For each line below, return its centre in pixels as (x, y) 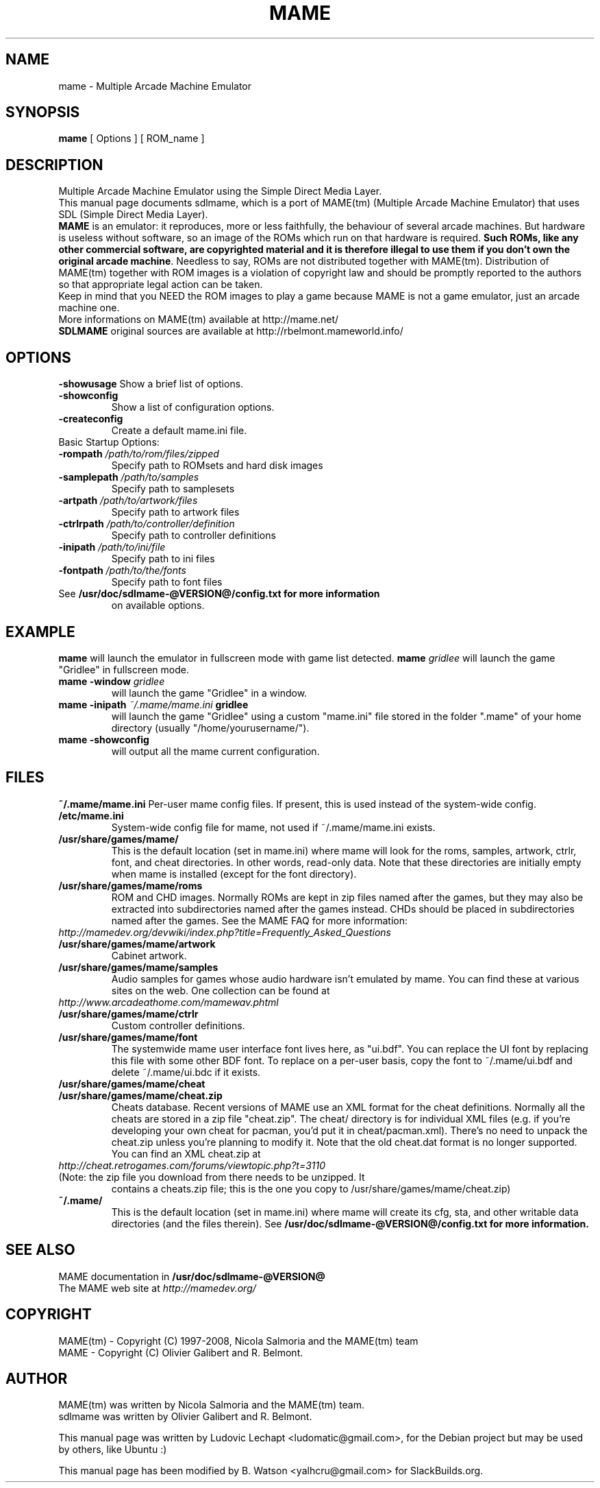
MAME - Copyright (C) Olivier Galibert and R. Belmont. (181, 1352)
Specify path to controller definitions (193, 536)
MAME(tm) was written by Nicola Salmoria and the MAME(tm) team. (212, 1405)
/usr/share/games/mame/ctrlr (128, 1013)
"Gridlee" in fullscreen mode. (124, 669)
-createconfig (91, 419)
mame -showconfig (104, 739)
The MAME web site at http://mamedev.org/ (157, 1288)
